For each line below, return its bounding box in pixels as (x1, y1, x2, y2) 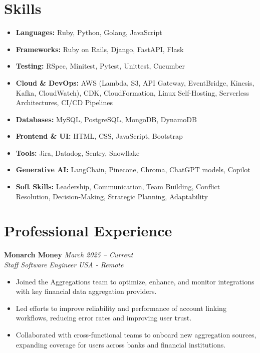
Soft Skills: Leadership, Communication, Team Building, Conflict (16, 181, 220, 192)
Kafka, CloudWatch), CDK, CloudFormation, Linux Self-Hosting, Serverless (16, 87, 249, 98)
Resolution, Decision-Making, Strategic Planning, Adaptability (16, 191, 208, 201)
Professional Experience (4, 220, 172, 241)
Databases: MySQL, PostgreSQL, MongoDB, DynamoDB (16, 114, 197, 124)
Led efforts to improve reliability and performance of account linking (16, 302, 226, 313)
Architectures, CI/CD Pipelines (16, 97, 113, 108)
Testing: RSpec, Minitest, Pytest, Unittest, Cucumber (16, 61, 185, 71)
